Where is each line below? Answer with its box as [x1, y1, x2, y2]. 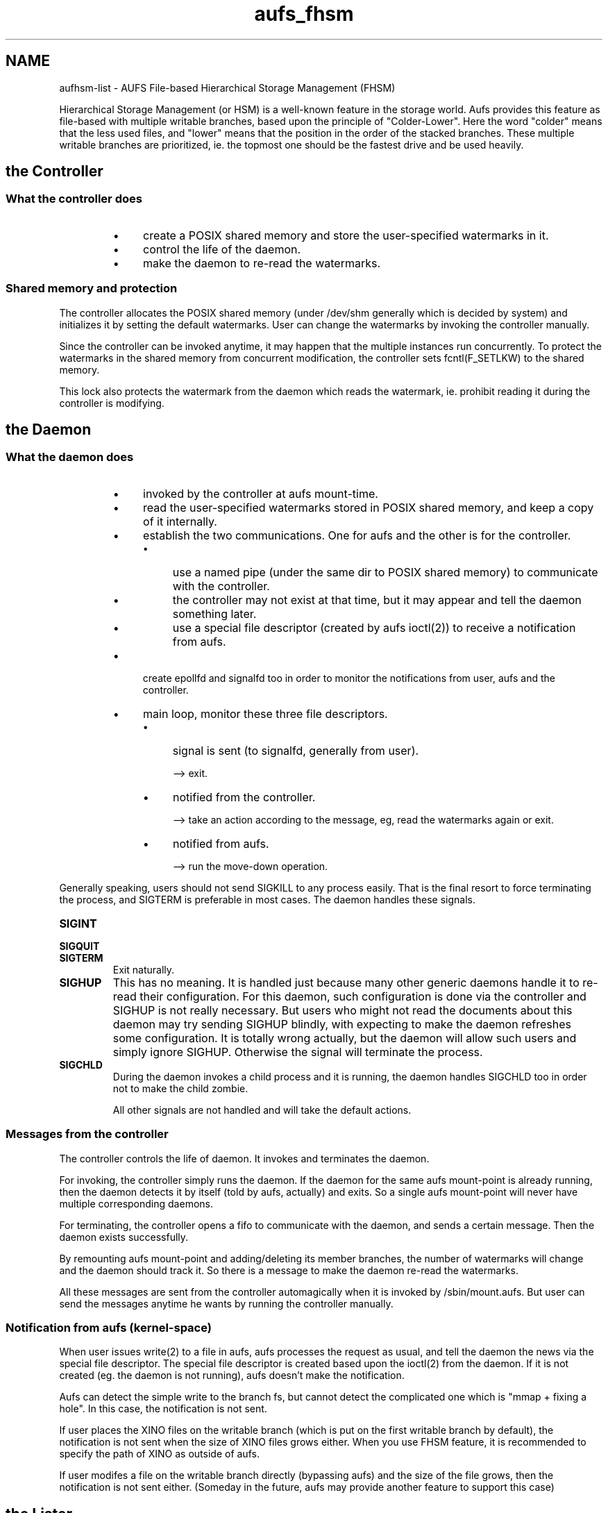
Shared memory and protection [6, 281, 178, 296]
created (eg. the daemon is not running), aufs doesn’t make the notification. [59, 1369, 405, 1382]
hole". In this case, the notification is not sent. [59, 1403, 267, 1415]
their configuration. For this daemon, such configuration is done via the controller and [140, 989, 586, 1003]
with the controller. [172, 578, 270, 593]
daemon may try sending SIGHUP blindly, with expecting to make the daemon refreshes [112, 1017, 571, 1031]
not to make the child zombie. [112, 1082, 248, 1094]
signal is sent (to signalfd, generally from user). [172, 743, 419, 758]
